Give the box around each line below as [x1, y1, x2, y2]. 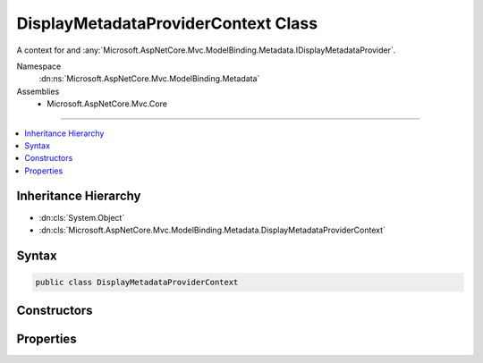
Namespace [16, 61, 62, 72]
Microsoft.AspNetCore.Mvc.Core [47, 98, 167, 109]
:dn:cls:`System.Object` [38, 212, 125, 223]
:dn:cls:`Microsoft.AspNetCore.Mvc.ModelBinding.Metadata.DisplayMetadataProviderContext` [38, 224, 386, 235]
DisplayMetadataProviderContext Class [16, 13, 318, 33]
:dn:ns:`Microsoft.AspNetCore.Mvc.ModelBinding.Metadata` [38, 73, 260, 84]
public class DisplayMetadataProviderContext [35, 277, 239, 287]
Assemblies [16, 86, 60, 97]
